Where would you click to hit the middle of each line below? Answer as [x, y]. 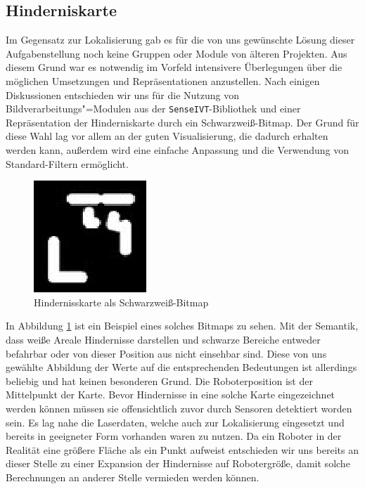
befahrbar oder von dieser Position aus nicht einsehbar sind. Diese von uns [166, 353]
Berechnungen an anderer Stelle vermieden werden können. [133, 477]
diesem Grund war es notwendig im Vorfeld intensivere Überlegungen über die [174, 67]
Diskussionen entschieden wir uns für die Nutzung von [123, 94]
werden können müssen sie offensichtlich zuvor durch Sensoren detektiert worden [179, 408]
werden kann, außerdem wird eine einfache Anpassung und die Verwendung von [178, 150]
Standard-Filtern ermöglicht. [67, 163]
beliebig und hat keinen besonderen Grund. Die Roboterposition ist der [159, 380]
